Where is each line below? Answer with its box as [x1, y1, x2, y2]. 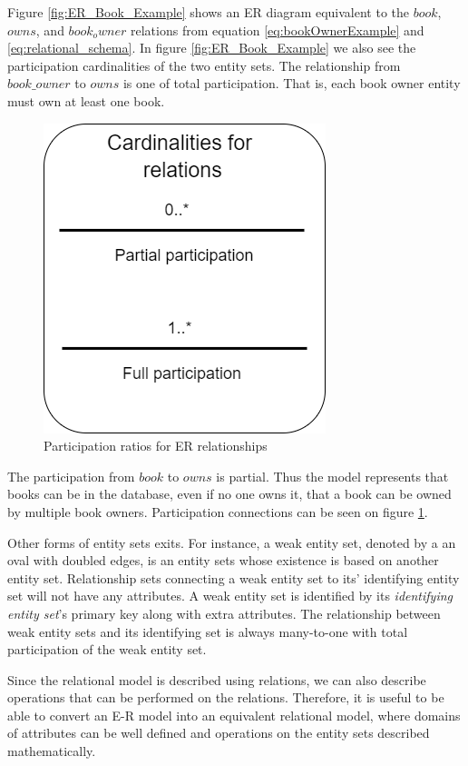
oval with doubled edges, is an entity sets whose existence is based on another [7, 551, 439, 570]
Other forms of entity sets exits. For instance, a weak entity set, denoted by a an [7, 532, 456, 552]
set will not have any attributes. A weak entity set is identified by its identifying [7, 586, 453, 605]
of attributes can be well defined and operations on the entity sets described [7, 723, 430, 742]
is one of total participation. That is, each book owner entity [122, 74, 461, 93]
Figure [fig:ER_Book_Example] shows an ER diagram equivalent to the [7, 3, 410, 21]
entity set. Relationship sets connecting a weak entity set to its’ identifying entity [7, 568, 460, 587]
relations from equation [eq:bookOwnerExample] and [131, 20, 424, 39]
